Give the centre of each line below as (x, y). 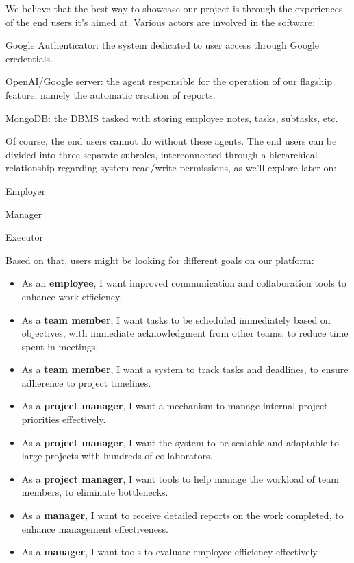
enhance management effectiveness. (95, 528)
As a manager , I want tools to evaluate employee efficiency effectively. (170, 552)
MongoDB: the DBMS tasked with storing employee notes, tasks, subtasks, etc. (172, 118)
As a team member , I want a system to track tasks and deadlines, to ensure (185, 369)
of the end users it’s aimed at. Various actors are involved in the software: (161, 22)
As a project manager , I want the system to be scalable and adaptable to (180, 442)
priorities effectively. (64, 419)
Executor (25, 237)
